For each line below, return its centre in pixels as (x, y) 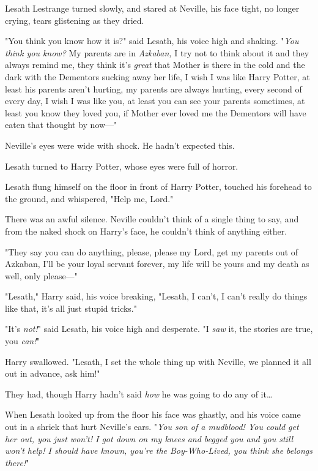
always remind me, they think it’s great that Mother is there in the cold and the (155, 65)
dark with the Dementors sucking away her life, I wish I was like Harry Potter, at (157, 76)
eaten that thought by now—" (61, 125)
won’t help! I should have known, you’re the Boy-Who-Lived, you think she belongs (159, 450)
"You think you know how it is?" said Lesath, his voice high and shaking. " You (152, 41)
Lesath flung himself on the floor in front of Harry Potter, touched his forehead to (158, 187)
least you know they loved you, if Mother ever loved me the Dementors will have (156, 112)
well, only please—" (41, 275)
